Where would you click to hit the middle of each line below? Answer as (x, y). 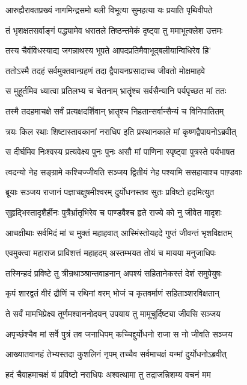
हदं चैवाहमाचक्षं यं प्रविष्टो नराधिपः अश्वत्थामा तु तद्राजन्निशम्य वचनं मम (108, 374)
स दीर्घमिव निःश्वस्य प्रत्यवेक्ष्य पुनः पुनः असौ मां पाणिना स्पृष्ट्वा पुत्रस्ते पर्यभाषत (120, 152)
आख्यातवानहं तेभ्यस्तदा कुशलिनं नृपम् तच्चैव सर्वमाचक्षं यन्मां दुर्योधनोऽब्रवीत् (116, 354)
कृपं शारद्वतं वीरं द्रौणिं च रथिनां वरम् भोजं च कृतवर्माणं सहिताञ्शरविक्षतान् (113, 293)
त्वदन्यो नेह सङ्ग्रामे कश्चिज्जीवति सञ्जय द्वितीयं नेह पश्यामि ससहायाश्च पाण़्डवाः (124, 171)
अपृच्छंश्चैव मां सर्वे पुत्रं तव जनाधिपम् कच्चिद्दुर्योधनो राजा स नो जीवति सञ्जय (119, 333)
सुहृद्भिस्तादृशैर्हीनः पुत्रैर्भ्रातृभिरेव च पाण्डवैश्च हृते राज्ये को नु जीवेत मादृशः (114, 212)
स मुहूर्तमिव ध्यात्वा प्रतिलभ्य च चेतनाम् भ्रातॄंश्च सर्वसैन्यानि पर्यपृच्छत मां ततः (116, 91)
